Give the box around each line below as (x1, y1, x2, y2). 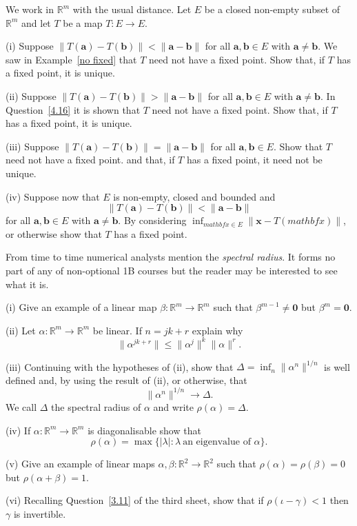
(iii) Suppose (6, 139, 59, 153)
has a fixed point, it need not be (186, 152, 323, 167)
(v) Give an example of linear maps (6, 456, 155, 471)
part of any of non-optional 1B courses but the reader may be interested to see (6, 263, 338, 277)
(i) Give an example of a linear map (6, 300, 157, 314)
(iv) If (6, 423, 31, 437)
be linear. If (92, 323, 142, 337)
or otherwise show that (6, 226, 102, 241)
